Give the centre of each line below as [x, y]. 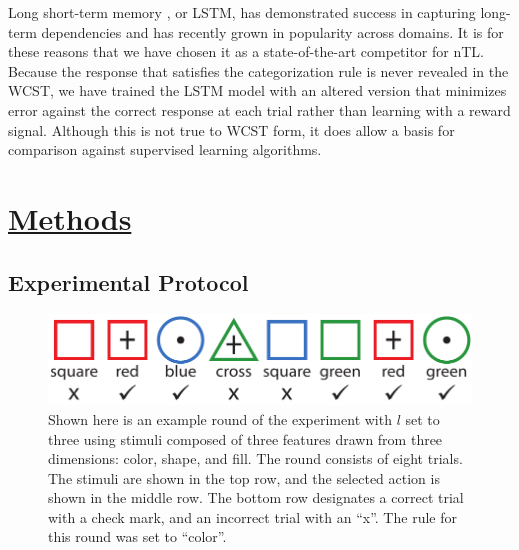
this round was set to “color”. [137, 536]
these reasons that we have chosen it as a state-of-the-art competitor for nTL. [246, 51]
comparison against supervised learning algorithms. [165, 149]
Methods [70, 217]
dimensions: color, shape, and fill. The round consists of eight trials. [255, 458]
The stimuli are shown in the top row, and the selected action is [244, 477]
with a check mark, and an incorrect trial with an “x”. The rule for [252, 516]
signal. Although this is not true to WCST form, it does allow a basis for [231, 129]
